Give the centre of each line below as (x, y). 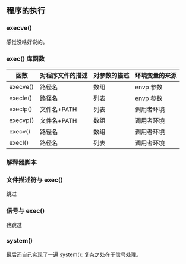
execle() (21, 98)
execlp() (21, 109)
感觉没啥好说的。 (27, 42)
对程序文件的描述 (64, 75)
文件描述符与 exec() (35, 179)
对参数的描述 (111, 75)
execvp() (22, 120)
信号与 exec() (26, 211)
